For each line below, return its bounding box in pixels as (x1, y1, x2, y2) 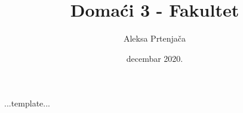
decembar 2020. (126, 52, 183, 64)
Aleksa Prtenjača (123, 32, 186, 45)
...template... (4, 97, 51, 109)
